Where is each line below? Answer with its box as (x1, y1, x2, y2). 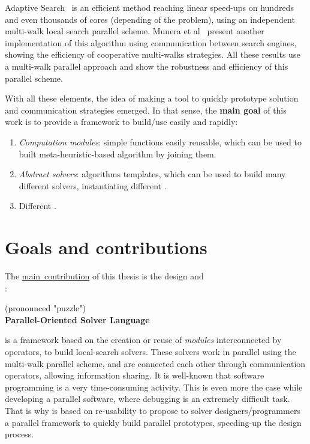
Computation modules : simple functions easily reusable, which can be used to (19, 135, 302, 148)
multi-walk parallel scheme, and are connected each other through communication (5, 357, 306, 369)
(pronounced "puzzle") (5, 302, 86, 314)
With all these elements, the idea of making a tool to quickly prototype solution (5, 92, 299, 105)
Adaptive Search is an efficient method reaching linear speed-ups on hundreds (5, 1, 294, 13)
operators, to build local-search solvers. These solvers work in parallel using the (5, 345, 296, 357)
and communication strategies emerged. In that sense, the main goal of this (5, 103, 287, 116)
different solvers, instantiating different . (19, 179, 167, 192)
